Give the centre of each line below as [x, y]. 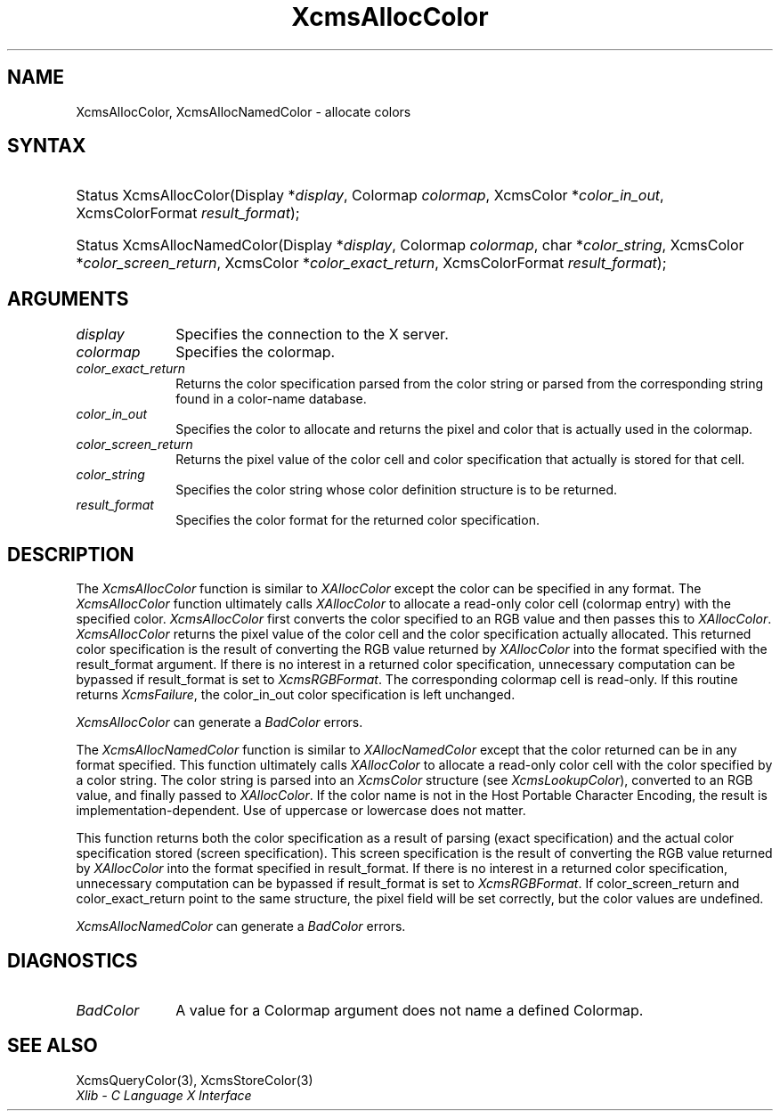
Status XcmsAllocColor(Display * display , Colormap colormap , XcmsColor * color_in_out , [370, 196]
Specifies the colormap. [256, 352]
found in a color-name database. [271, 399]
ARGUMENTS [68, 298]
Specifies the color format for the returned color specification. [357, 520]
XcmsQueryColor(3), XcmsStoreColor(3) [195, 1080]
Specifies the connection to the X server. [312, 335]
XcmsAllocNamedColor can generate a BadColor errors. [241, 926]
